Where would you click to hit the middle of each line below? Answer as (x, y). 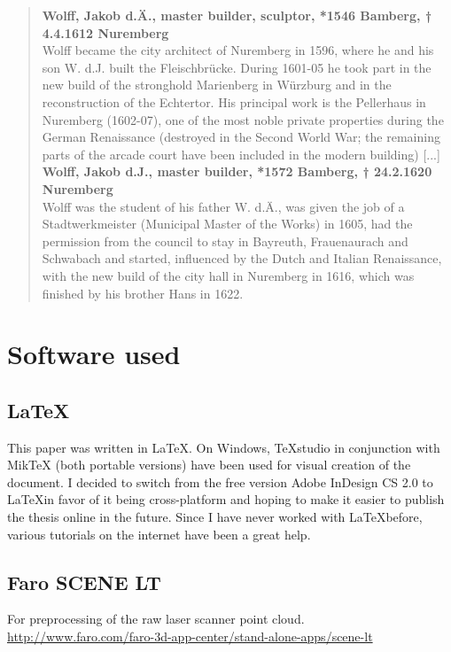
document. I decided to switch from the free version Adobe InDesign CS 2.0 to (220, 481)
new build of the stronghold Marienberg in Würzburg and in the (217, 85)
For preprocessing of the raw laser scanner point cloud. (156, 619)
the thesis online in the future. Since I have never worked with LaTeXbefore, (215, 517)
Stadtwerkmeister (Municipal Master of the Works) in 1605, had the (227, 224)
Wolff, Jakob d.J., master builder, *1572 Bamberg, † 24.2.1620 (237, 171)
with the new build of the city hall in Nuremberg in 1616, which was (228, 275)
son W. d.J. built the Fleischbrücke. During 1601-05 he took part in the (237, 67)
